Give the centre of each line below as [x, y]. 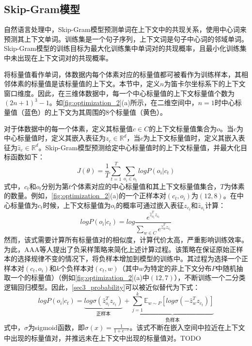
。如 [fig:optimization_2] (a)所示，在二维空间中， [124, 102]
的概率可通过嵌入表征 [150, 205]
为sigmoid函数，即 [56, 327]
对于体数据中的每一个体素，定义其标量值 [68, 128]
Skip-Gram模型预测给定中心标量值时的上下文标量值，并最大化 [143, 147]
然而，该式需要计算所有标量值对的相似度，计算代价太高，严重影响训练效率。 [126, 240]
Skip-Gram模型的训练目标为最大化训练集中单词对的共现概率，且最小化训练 [122, 48]
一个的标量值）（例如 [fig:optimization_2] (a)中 [80, 277]
